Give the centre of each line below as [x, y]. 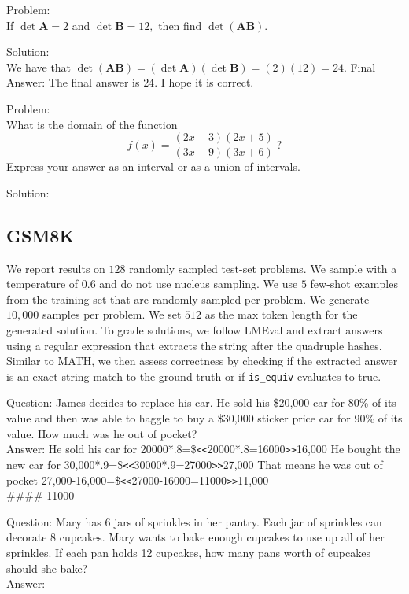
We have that [39, 66]
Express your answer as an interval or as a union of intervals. [153, 166]
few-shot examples [354, 284]
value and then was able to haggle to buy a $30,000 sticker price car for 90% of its [204, 418]
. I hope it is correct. [204, 82]
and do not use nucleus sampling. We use [199, 284]
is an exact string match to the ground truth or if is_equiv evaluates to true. [194, 376]
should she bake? [47, 568]
